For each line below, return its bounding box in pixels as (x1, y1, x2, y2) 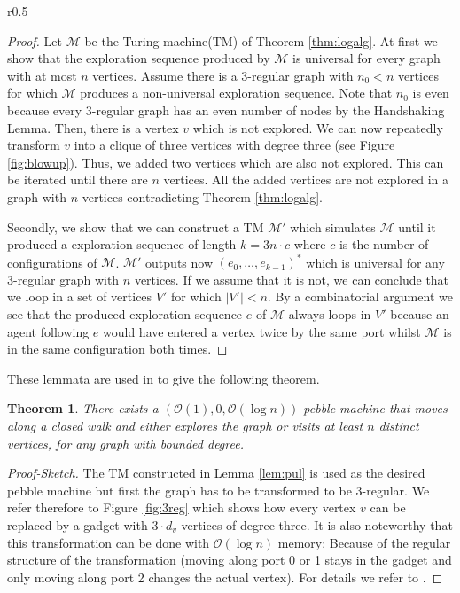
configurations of (7, 253, 97, 271)
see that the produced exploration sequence (7, 305, 243, 323)
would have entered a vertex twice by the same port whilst (103, 322, 421, 340)
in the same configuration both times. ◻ (7, 339, 228, 358)
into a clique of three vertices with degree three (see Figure (74, 136, 395, 154)
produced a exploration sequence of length (7, 235, 237, 254)
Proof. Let (7, 31, 62, 50)
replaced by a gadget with (7, 515, 148, 534)
